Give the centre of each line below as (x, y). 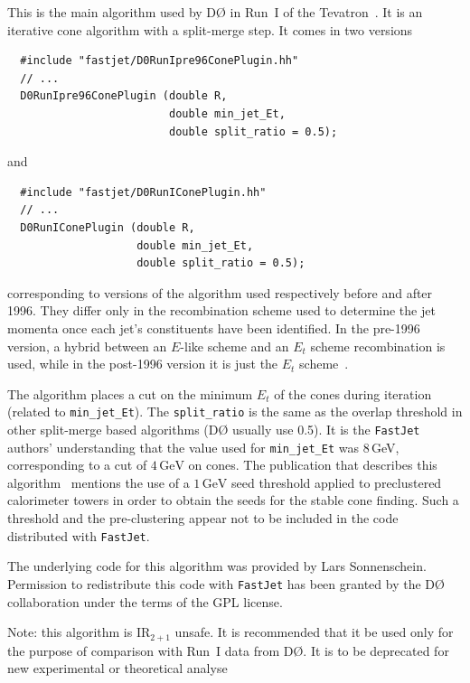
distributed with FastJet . (79, 535)
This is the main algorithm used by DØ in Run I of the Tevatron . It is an (215, 12)
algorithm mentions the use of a (99, 482)
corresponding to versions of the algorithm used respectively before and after (220, 292)
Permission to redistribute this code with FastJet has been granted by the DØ (226, 583)
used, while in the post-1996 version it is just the (143, 364)
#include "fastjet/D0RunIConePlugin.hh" (143, 192)
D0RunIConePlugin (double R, (108, 227)
